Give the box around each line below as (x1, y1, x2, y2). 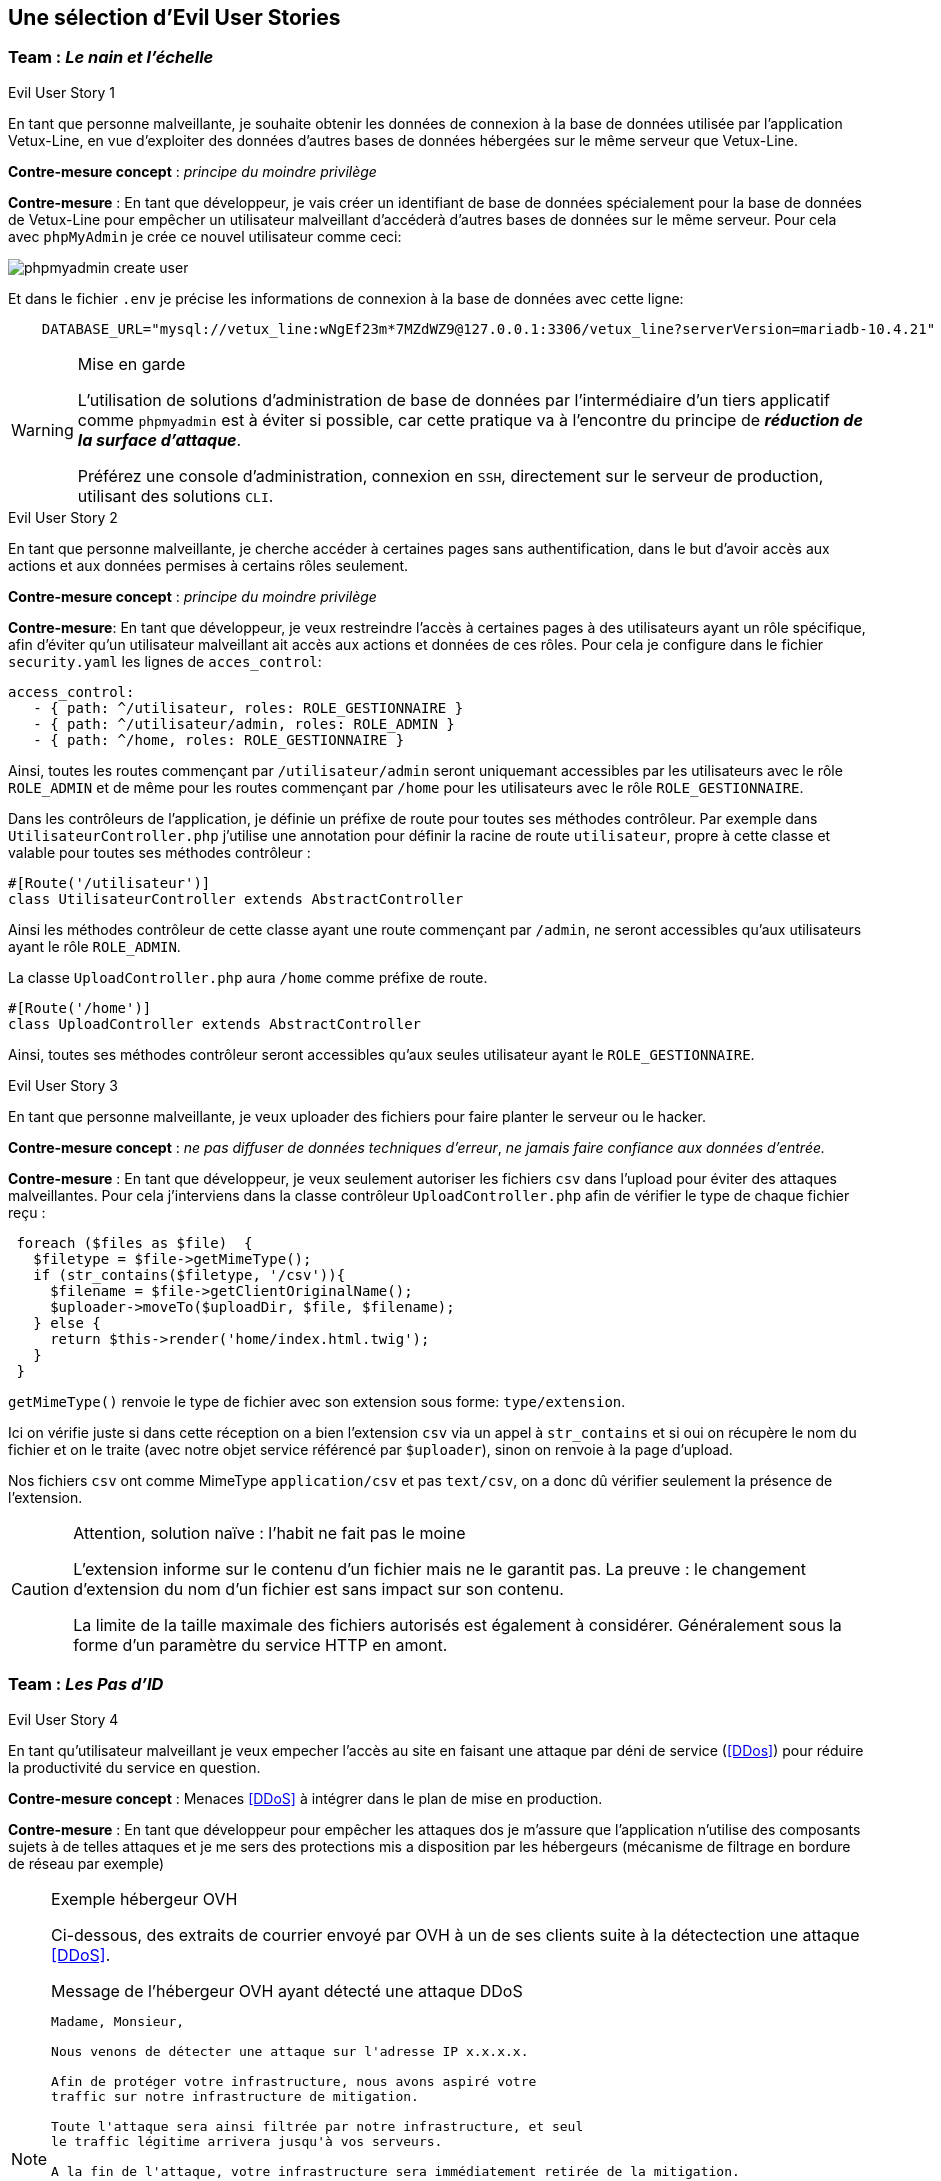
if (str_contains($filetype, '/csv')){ (33, 1266, 346, 1283)
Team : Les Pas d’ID (8, 1674, 164, 1695)
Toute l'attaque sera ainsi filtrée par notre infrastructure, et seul (51, 2118, 584, 2134)
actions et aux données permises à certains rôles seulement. (8, 556, 409, 574)
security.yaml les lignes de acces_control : (8, 652, 322, 670)
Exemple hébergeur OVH (51, 1888, 238, 1909)
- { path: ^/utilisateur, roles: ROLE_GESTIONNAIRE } (33, 699, 464, 716)
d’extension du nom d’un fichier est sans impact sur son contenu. (73, 1578, 564, 1599)
